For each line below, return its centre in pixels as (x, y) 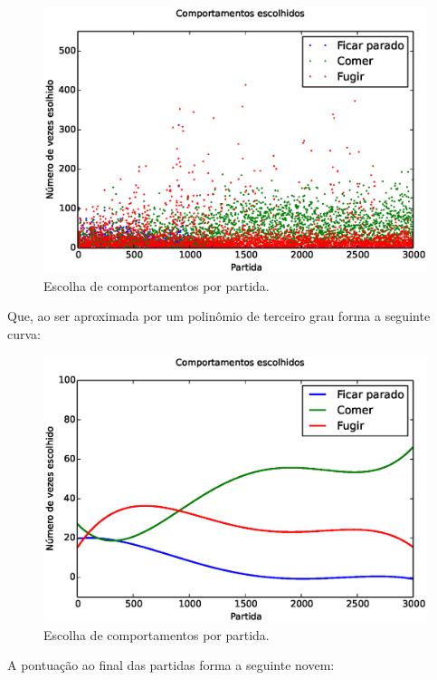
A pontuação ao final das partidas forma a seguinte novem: (171, 665)
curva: (24, 333)
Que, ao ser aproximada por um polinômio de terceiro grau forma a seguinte (219, 316)
